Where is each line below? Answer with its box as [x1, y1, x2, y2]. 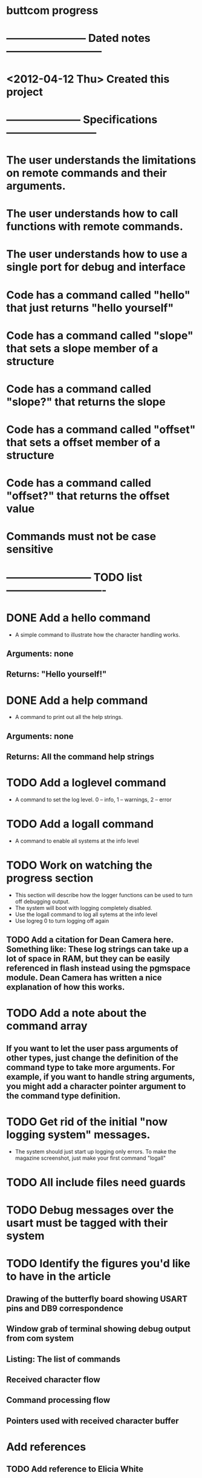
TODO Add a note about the [6, 1006, 147, 1020]
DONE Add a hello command [6, 610, 151, 624]
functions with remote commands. [6, 219, 183, 233]
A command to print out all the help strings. [15, 714, 123, 721]
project [6, 85, 44, 99]
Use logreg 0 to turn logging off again [15, 917, 109, 925]
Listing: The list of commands [6, 1354, 121, 1364]
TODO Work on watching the [6, 858, 153, 872]
